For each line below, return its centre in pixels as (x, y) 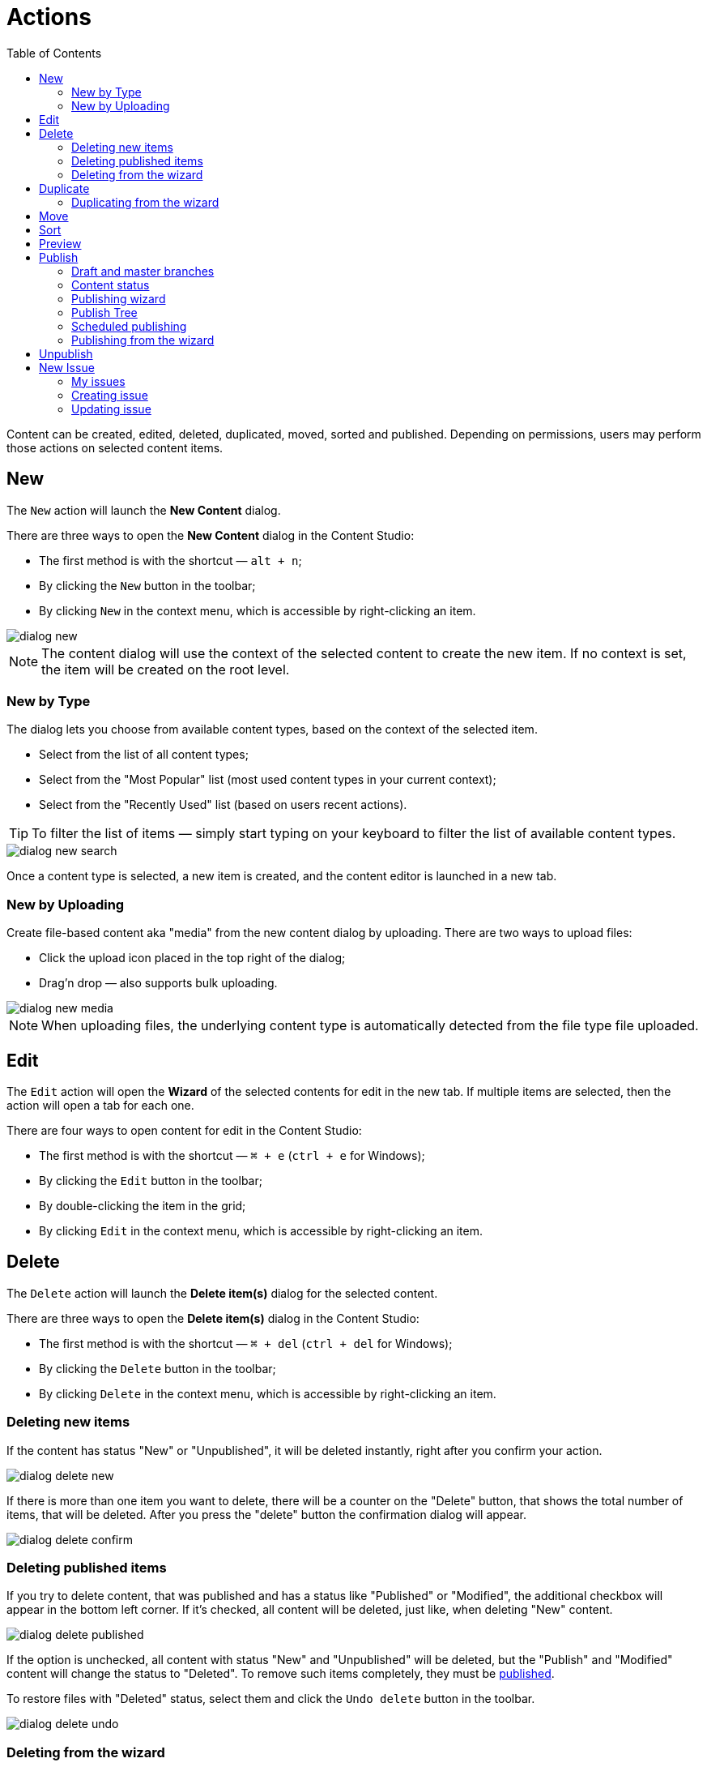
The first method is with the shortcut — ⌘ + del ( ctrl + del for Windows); (246, 1343)
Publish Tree (104, 312)
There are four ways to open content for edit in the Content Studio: (184, 1130)
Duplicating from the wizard (145, 202)
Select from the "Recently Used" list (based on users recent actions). (223, 805)
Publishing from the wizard (143, 340)
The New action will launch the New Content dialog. (144, 510)
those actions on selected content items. (115, 447)
